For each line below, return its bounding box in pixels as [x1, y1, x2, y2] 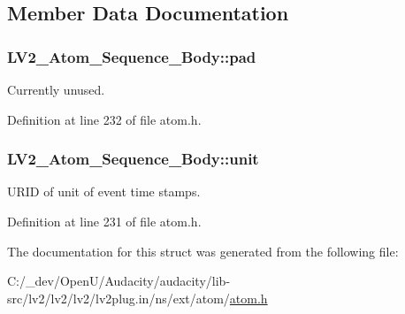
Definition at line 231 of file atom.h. [7, 212, 202, 230]
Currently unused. [7, 80, 105, 98]
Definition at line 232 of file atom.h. [7, 110, 202, 128]
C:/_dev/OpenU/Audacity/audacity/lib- [7, 272, 231, 290]
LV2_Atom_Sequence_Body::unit [7, 148, 259, 170]
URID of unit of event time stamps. [7, 182, 201, 201]
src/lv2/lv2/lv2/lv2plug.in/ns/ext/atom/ [7, 288, 230, 307]
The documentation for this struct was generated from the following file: [7, 241, 399, 260]
